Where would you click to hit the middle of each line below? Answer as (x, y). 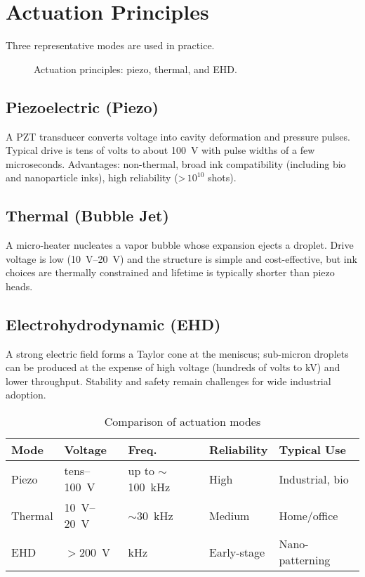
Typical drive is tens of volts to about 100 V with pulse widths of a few (160, 150)
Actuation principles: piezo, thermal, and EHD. (135, 69)
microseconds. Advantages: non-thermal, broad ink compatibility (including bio (176, 163)
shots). (222, 177)
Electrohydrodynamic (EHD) (113, 324)
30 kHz (155, 515)
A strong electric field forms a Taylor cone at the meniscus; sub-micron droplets (177, 353)
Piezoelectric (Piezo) (82, 106)
